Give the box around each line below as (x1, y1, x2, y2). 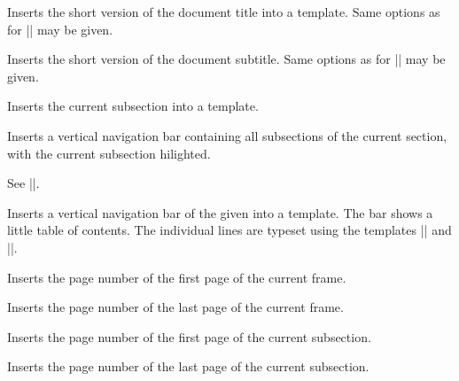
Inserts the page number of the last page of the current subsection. (7, 357, 370, 376)
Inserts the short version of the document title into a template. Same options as (7, 3, 440, 20)
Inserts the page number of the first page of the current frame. (7, 268, 346, 286)
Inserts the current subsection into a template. (7, 97, 259, 115)
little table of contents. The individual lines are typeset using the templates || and (7, 221, 452, 239)
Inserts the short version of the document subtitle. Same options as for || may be (7, 50, 446, 68)
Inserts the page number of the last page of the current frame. (7, 298, 344, 316)
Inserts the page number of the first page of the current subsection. (7, 327, 371, 346)
